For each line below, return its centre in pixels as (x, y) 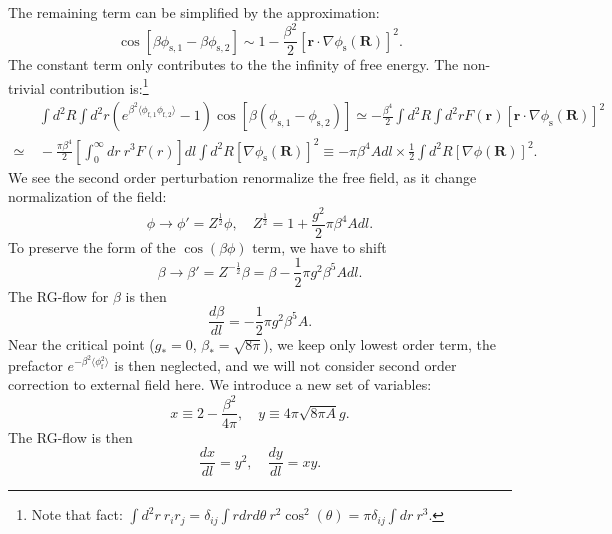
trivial (27, 87)
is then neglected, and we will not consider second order (285, 364)
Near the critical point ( (81, 344)
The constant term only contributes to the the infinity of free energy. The (233, 64)
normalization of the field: (87, 196)
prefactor (35, 364)
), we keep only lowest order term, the (380, 344)
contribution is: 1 (99, 86)
